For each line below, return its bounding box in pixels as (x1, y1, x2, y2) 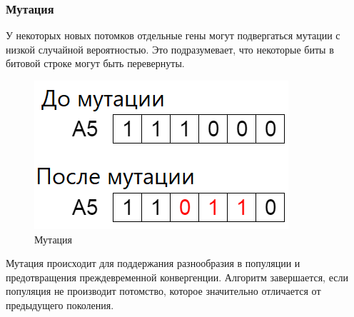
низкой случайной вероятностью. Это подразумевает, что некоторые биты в (6, 41, 334, 56)
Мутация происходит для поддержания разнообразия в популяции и (6, 256, 300, 271)
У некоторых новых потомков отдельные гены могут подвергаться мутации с (6, 28, 340, 43)
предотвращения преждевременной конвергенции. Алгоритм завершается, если (6, 269, 348, 284)
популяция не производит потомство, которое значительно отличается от (6, 283, 321, 298)
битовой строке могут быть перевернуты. (6, 56, 185, 71)
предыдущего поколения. (6, 297, 114, 312)
